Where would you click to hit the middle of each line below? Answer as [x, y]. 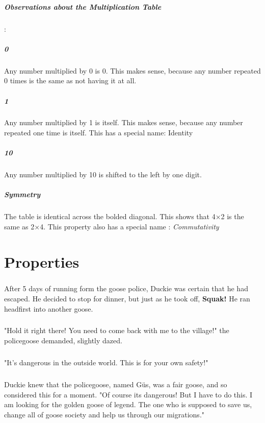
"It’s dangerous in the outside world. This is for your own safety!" [106, 362]
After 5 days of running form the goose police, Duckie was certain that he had [126, 288]
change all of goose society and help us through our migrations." [104, 414]
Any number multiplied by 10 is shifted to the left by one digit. [103, 174]
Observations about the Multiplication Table [83, 6]
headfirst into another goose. [49, 308]
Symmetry [22, 194]
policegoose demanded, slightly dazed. [63, 340]
